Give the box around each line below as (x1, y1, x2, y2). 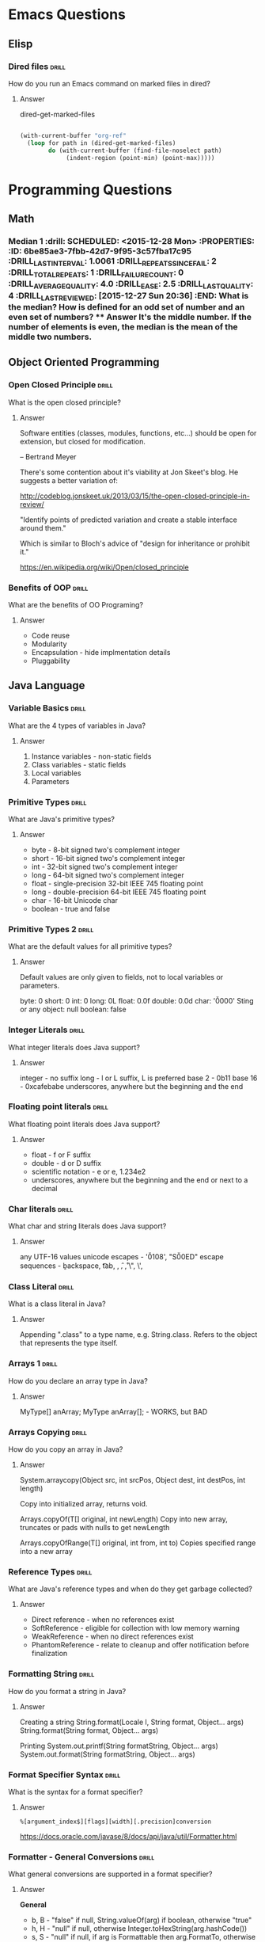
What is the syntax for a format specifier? (8, 1787, 143, 1796)
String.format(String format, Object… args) (19, 1725, 159, 1735)
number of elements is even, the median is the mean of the (8, 321, 239, 332)
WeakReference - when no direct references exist (31, 1632, 194, 1641)
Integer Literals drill (8, 1024, 85, 1035)
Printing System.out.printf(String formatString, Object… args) (19, 1741, 219, 1750)
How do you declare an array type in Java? (8, 1376, 148, 1385)
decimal (31, 1183, 58, 1193)
